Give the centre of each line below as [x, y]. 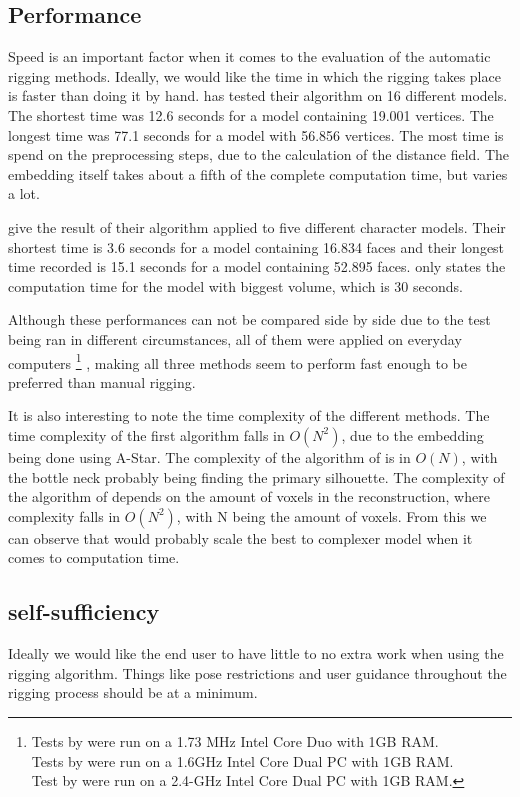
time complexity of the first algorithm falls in [146, 434]
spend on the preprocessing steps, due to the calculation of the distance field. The [259, 154]
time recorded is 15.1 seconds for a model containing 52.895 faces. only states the [257, 266]
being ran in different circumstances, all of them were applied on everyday [235, 338]
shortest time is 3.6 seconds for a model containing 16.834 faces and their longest [256, 246]
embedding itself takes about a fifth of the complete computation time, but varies [258, 173]
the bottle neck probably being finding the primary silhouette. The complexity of [256, 476]
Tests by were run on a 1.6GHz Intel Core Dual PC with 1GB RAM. [242, 760]
